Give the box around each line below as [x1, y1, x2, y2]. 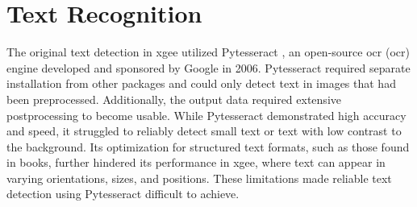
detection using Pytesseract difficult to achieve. [6, 185, 240, 202]
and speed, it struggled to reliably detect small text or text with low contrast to [6, 122, 402, 139]
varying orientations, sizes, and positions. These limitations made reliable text [6, 169, 392, 186]
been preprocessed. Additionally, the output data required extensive [6, 90, 341, 107]
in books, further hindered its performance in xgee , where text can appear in [6, 154, 386, 171]
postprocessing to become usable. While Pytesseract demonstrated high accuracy [6, 106, 407, 123]
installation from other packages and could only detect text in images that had [6, 75, 396, 92]
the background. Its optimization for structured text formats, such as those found [6, 138, 410, 155]
